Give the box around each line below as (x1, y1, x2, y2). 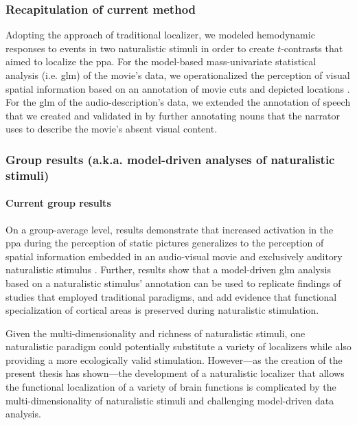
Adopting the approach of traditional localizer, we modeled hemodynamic (5, 27, 315, 42)
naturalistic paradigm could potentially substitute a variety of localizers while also (5, 339, 352, 354)
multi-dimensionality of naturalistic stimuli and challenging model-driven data (5, 393, 334, 407)
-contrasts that (281, 41, 343, 55)
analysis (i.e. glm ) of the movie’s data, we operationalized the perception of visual (5, 68, 350, 82)
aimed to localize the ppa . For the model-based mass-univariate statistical (5, 54, 316, 69)
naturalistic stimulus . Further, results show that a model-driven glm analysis (5, 262, 331, 277)
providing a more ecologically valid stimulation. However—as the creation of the (5, 352, 343, 367)
